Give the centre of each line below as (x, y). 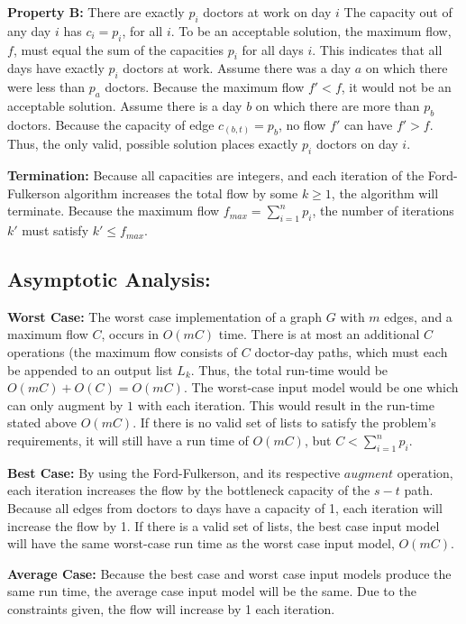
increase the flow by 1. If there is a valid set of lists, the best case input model (224, 525)
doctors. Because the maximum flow (205, 87)
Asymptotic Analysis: (109, 279)
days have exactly (56, 68)
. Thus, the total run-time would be (289, 369)
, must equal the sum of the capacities (119, 49)
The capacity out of (398, 12)
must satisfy (55, 230)
